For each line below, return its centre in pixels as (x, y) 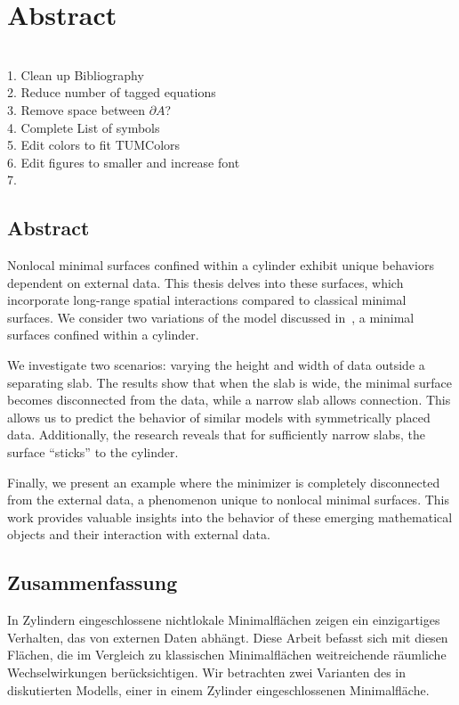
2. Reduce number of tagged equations (112, 92)
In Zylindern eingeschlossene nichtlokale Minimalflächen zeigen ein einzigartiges (224, 620)
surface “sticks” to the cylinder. (93, 452)
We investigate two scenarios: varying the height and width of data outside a (216, 365)
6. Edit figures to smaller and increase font (124, 162)
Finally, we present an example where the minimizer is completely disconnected (224, 482)
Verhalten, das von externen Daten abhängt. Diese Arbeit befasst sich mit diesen (228, 637)
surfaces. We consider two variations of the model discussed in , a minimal (211, 317)
